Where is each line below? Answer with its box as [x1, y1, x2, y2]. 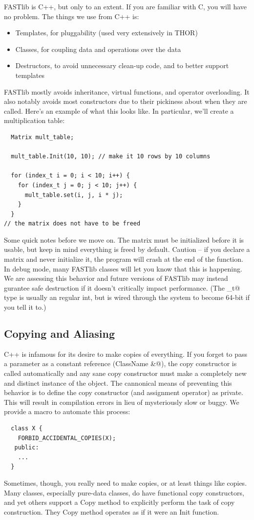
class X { [11, 424, 42, 432]
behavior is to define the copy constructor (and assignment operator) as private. [4, 387, 243, 397]
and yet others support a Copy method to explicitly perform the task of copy [4, 497, 235, 507]
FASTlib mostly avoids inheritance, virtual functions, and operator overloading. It [4, 86, 250, 97]
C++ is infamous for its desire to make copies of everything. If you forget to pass [4, 348, 248, 359]
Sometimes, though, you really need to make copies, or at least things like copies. [4, 477, 247, 488]
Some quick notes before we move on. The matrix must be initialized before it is [4, 234, 244, 245]
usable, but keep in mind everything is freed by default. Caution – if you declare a [4, 244, 250, 254]
